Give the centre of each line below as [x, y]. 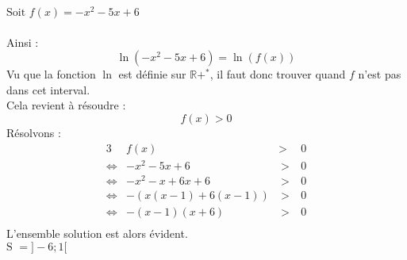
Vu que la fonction [51, 74]
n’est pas [380, 74]
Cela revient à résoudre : [66, 105]
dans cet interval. [48, 89]
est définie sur [152, 74]
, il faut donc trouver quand [278, 74]
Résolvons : [34, 133]
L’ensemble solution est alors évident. [97, 233]
